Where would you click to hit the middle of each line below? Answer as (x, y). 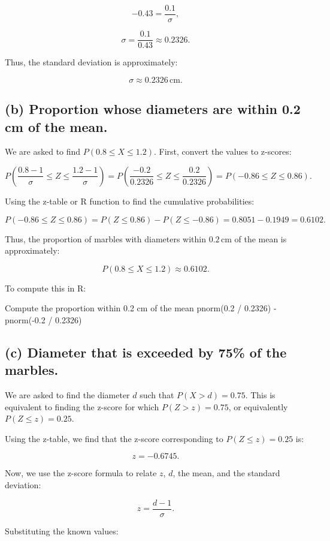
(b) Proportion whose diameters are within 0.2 (153, 109)
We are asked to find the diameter (67, 395)
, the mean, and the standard (226, 473)
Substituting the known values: (62, 531)
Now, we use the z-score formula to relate (81, 473)
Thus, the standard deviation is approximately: (91, 62)
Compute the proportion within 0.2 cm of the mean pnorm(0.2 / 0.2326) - (141, 308)
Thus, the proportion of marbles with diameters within (106, 238)
